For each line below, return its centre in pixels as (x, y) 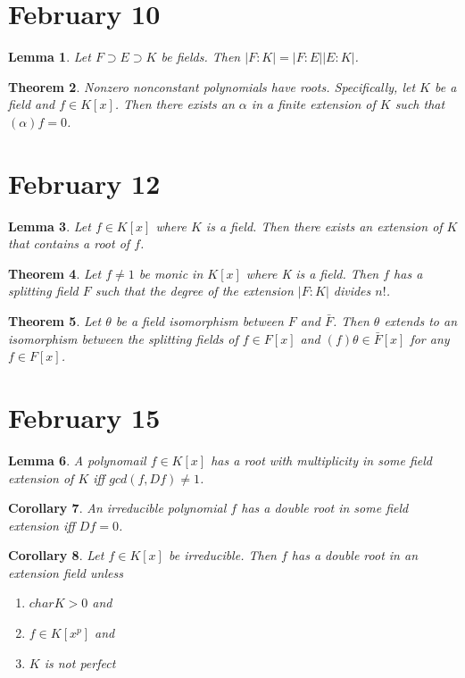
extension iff (42, 525)
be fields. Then (201, 57)
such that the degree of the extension (194, 291)
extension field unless (66, 572)
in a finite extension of (313, 104)
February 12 (84, 183)
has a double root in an (355, 555)
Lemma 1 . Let (50, 57)
